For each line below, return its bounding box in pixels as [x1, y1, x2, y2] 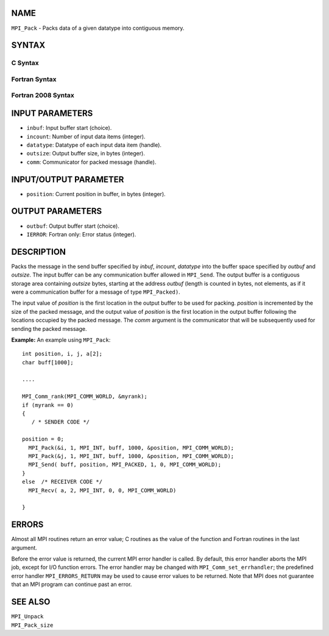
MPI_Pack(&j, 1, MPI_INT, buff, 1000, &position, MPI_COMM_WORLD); [28, 453, 235, 459]
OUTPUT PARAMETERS [11, 206, 102, 216]
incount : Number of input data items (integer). [26, 133, 146, 140]
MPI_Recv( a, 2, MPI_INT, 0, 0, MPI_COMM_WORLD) [28, 487, 177, 493]
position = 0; [22, 436, 64, 443]
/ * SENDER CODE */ [31, 419, 90, 426]
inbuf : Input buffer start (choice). [26, 124, 112, 132]
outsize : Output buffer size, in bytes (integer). [26, 150, 146, 157]
